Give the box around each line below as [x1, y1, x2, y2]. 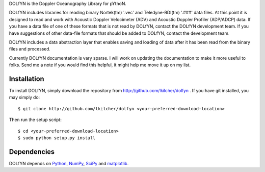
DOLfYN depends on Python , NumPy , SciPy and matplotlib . [9, 160, 129, 166]
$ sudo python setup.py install [18, 135, 96, 141]
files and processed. [9, 46, 51, 52]
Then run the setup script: [9, 117, 62, 123]
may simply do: [9, 95, 40, 100]
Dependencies [9, 147, 55, 156]
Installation [9, 74, 44, 83]
